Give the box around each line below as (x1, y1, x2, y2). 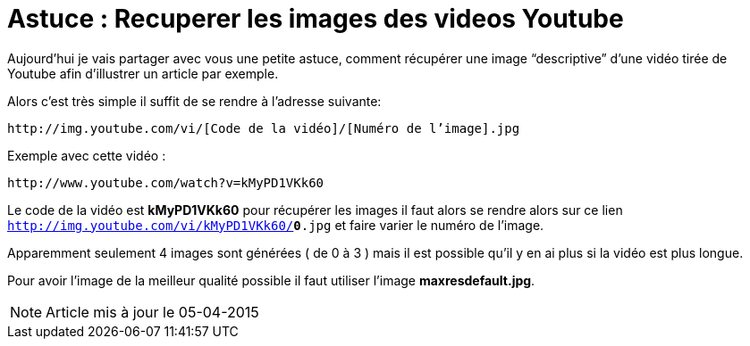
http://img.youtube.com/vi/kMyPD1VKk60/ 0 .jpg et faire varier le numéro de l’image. (7, 217, 544, 233)
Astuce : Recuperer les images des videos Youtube (7, 4, 624, 34)
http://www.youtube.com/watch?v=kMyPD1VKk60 (7, 175, 324, 190)
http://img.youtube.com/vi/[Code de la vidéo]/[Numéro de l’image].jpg (7, 120, 520, 136)
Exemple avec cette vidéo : (7, 147, 166, 163)
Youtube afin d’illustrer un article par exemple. (7, 65, 279, 81)
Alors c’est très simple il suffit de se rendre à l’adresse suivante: (7, 93, 382, 109)
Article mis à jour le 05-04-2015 (46, 302, 259, 321)
